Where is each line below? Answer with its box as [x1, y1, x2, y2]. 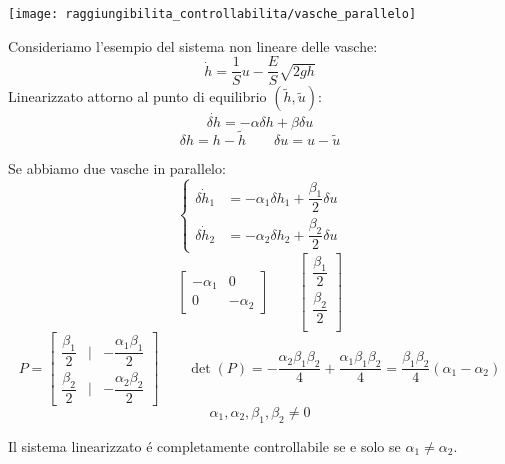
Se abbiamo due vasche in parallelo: [8, 157, 226, 178]
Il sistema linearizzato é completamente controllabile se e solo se [8, 435, 401, 456]
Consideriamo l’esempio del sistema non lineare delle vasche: [8, 35, 378, 56]
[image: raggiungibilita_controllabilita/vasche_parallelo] [8, 7, 417, 21]
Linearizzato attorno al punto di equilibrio [8, 86, 267, 107]
